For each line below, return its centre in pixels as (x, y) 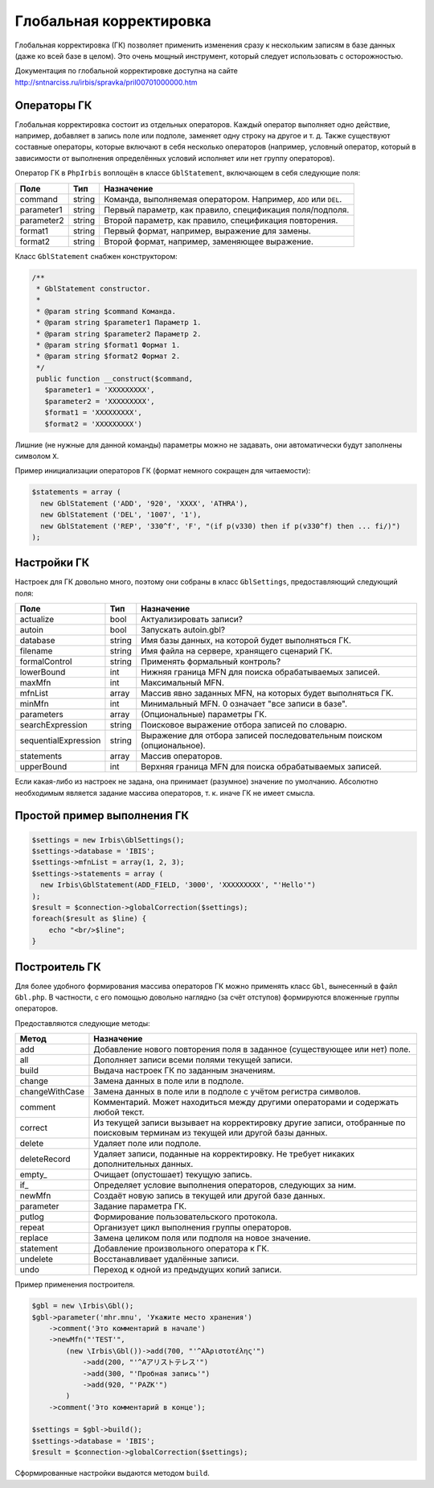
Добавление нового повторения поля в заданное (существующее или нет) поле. (252, 1049)
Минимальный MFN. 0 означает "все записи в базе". (244, 704)
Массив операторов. (182, 756)
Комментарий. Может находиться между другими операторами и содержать (246, 1103)
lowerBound (43, 672)
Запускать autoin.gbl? (183, 630)
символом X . (37, 456)
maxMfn (35, 682)
